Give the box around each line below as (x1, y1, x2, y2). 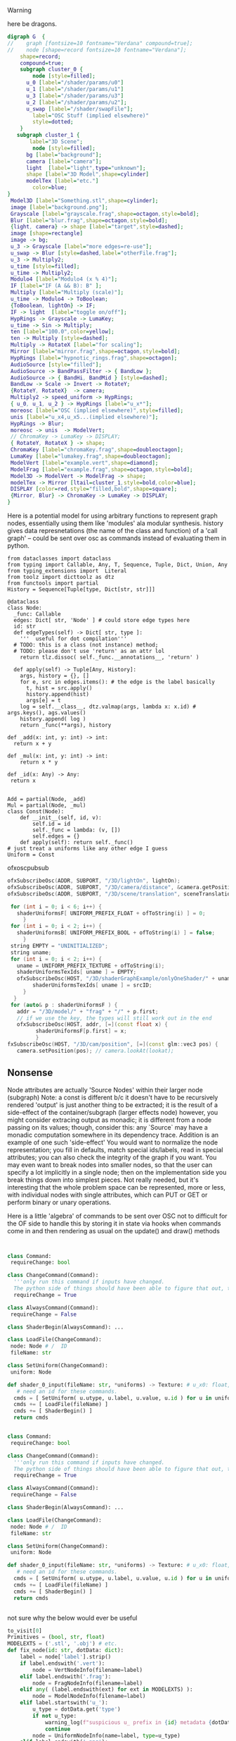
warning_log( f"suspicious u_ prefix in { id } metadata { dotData (44, 1718, 234, 1726)
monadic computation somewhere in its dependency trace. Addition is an (7, 1130, 219, 1139)
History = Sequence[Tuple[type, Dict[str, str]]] (7, 586, 156, 593)
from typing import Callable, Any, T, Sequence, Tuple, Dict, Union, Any (7, 561, 228, 568)
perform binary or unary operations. (7, 1198, 112, 1207)
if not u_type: (32, 1712, 77, 1719)
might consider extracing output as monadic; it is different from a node (7, 1116, 212, 1124)
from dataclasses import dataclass (7, 555, 112, 562)
